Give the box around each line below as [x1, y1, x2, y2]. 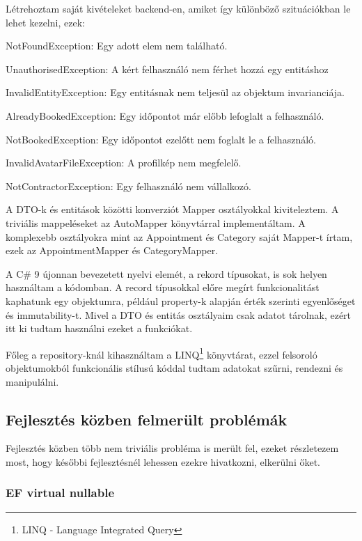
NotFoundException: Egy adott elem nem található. [6, 38, 228, 53]
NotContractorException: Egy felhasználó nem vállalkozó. [6, 178, 251, 193]
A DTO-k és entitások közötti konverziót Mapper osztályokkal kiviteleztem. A [6, 202, 339, 217]
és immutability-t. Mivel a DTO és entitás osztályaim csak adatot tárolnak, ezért [6, 307, 352, 322]
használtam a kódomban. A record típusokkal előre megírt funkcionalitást [6, 280, 320, 295]
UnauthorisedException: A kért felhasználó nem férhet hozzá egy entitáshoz [6, 61, 329, 76]
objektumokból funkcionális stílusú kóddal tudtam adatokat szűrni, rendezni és [6, 360, 343, 375]
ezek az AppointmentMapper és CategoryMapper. [6, 243, 219, 258]
